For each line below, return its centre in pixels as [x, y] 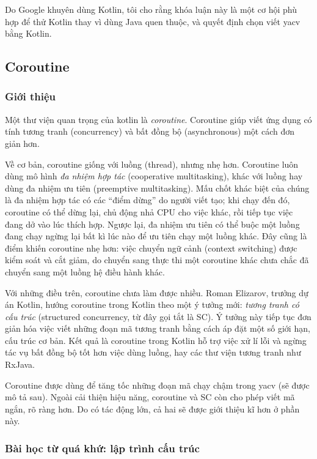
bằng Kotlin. [28, 33]
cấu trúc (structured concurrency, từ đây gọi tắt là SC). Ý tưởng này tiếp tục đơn [158, 316]
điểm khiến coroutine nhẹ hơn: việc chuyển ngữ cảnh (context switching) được [151, 248]
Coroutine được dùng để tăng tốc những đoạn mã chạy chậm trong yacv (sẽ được [157, 385]
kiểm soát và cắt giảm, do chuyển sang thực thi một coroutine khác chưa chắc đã [157, 260]
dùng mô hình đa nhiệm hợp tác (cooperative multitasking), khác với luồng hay [154, 176]
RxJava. [20, 364]
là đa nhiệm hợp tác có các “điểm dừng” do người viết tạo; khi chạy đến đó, [148, 200]
